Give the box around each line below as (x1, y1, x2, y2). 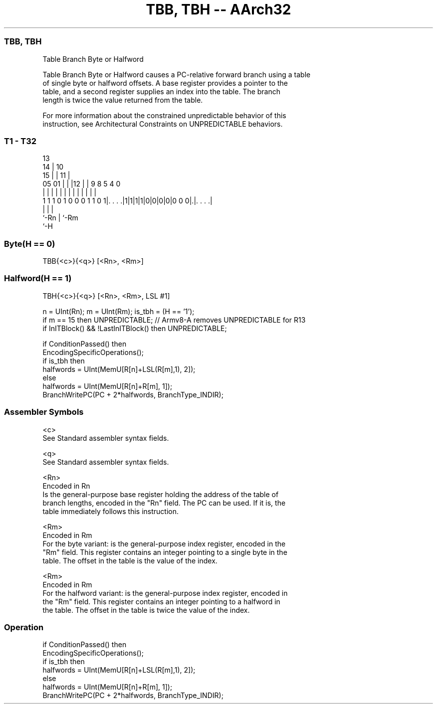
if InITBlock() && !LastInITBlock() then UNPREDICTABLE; (42, 324, 227, 333)
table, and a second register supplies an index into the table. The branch (42, 87, 281, 96)
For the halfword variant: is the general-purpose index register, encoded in (42, 588, 288, 597)
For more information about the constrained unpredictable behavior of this (42, 111, 286, 120)
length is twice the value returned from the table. (42, 95, 203, 104)
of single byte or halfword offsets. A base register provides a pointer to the (42, 78, 288, 87)
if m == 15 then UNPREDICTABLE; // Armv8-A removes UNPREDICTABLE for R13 (42, 315, 306, 324)
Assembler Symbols (4, 407, 84, 417)
